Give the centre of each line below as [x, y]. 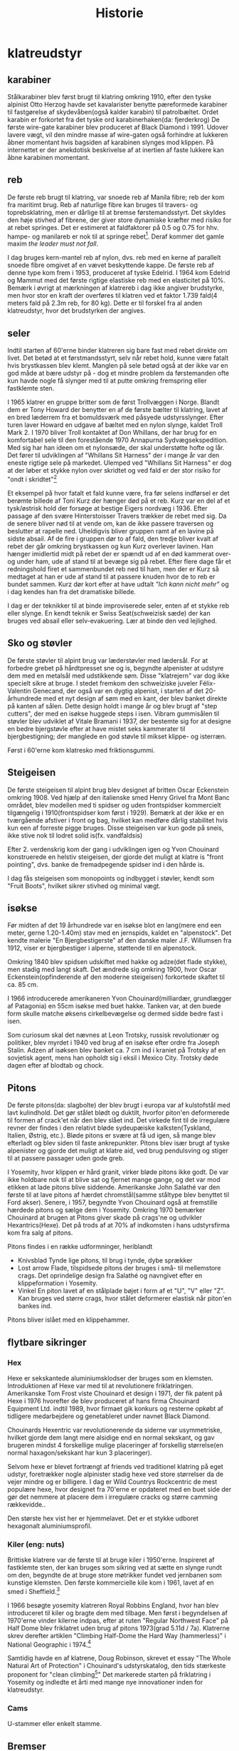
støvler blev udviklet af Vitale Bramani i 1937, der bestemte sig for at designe [119, 721]
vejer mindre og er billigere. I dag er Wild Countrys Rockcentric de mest [112, 1481]
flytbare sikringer [47, 1342]
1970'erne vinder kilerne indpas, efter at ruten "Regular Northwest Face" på [118, 1620]
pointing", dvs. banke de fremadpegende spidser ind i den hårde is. [106, 864]
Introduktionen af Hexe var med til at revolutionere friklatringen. [100, 1385]
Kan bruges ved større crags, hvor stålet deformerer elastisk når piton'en [124, 1298]
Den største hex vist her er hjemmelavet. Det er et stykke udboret [103, 1518]
